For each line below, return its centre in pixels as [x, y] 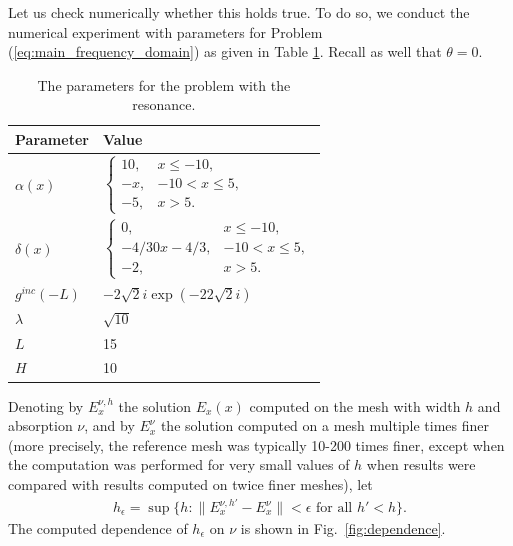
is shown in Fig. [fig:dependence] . [343, 528]
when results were [421, 464]
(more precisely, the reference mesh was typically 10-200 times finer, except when [256, 444]
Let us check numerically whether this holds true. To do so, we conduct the [239, 12]
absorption [40, 425]
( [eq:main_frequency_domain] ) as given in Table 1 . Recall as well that [225, 51]
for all [334, 508]
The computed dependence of [98, 528]
